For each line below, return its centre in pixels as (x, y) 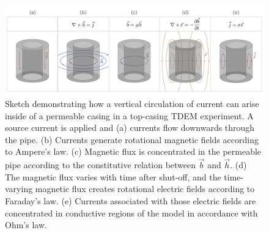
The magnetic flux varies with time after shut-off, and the (113, 176)
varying (19, 189)
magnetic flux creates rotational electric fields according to (145, 189)
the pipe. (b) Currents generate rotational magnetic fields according (132, 139)
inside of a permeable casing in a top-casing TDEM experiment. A (129, 115)
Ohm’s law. (26, 225)
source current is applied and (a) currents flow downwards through (130, 128)
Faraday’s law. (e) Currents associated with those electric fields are (131, 200)
